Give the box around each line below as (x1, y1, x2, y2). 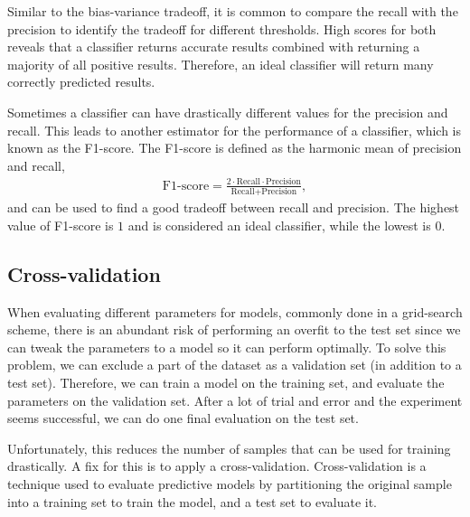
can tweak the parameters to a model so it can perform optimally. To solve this (7, 337, 446, 356)
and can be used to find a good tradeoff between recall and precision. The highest (7, 198, 460, 217)
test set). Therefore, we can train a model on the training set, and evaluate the (7, 372, 445, 391)
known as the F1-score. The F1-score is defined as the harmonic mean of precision (7, 138, 462, 157)
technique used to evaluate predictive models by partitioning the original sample (7, 474, 452, 493)
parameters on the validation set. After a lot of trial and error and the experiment (7, 390, 463, 409)
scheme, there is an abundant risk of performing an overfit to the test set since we (7, 320, 461, 339)
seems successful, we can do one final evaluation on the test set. (7, 409, 359, 428)
